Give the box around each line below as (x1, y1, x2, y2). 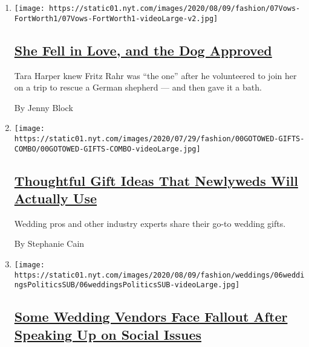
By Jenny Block (14, 101, 73, 113)
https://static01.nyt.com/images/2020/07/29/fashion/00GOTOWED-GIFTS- (14, 134, 305, 143)
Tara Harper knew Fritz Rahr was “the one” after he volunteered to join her (14, 69, 297, 81)
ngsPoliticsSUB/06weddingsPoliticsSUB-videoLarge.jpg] (14, 281, 240, 290)
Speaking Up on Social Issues (14, 325, 201, 343)
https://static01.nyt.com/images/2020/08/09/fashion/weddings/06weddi (14, 270, 305, 279)
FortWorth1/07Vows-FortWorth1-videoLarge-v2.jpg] (14, 14, 218, 23)
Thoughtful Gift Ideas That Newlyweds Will (14, 171, 298, 189)
